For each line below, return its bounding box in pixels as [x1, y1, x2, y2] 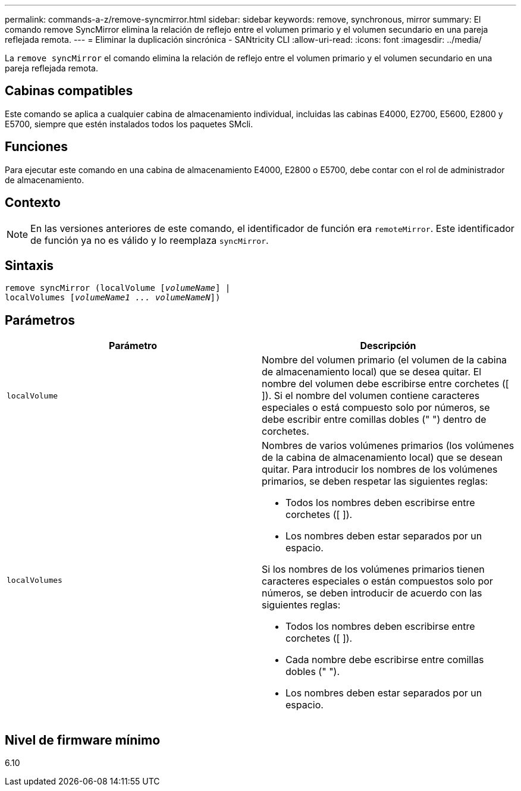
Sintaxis [5, 258, 54, 273]
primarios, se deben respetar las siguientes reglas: [262, 475, 488, 488]
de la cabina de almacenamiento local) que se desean [262, 451, 503, 464]
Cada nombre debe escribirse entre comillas [285, 654, 484, 666]
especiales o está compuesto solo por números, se [262, 401, 490, 414]
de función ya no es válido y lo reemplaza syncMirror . [30, 234, 269, 246]
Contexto [5, 195, 61, 211]
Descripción [360, 340, 416, 352]
